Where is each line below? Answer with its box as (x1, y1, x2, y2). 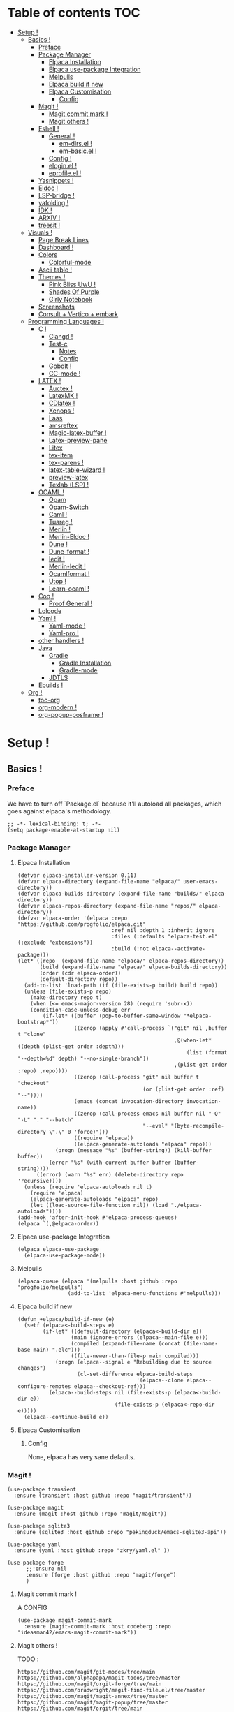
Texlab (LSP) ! (48, 480, 89, 489)
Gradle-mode (59, 665, 98, 674)
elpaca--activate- (152, 945, 206, 952)
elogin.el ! (48, 161, 77, 170)
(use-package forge (7, 1559, 64, 1567)
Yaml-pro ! (48, 628, 79, 637)
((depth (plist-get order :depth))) (17, 1043, 124, 1050)
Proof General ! (48, 599, 93, 607)
